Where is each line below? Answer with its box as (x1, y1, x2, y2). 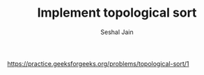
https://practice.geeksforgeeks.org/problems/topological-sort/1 (7, 59, 189, 67)
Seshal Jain (100, 28, 134, 36)
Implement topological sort (37, 5, 197, 21)
